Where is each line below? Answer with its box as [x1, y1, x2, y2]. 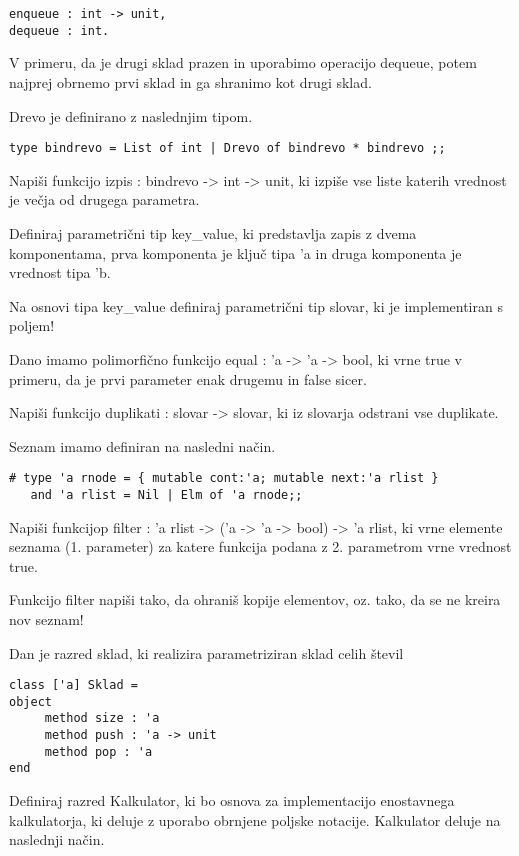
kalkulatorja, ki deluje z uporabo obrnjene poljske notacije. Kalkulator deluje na [9, 809, 501, 830]
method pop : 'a [44, 744, 153, 759]
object [9, 694, 52, 709]
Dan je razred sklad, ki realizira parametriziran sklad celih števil [9, 642, 404, 663]
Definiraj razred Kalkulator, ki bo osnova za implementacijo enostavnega [9, 790, 455, 811]
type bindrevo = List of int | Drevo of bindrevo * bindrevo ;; [9, 141, 446, 156]
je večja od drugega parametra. [9, 189, 200, 210]
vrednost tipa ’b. [9, 262, 111, 283]
